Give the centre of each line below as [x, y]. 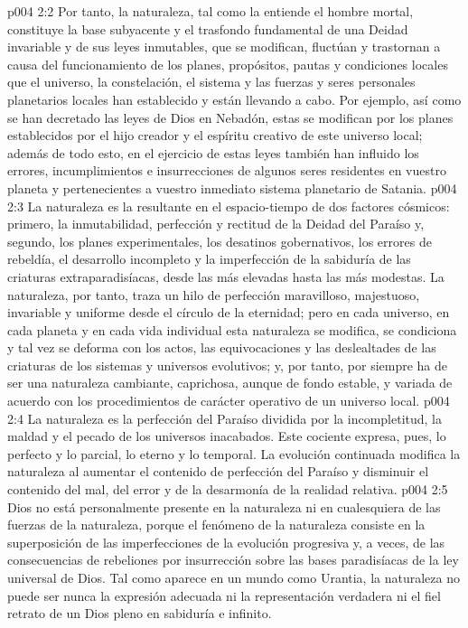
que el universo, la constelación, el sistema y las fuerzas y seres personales [211, 82]
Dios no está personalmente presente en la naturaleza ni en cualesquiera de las [224, 506]
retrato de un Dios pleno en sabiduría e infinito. [140, 613]
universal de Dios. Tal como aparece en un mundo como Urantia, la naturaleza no [234, 577]
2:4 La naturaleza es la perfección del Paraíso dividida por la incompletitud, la [225, 418]
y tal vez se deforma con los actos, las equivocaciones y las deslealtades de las [222, 347]
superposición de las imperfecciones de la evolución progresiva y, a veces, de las [226, 542]
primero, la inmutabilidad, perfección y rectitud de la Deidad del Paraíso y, [216, 224]
